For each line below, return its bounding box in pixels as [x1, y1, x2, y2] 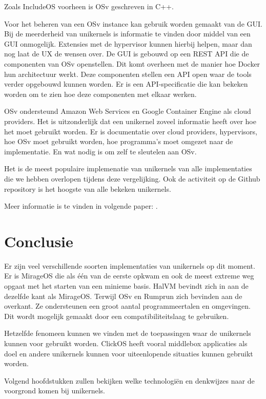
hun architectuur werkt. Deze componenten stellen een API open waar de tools [4, 68, 252, 79]
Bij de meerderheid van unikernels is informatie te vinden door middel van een [4, 28, 251, 39]
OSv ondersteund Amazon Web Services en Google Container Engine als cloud [4, 106, 251, 116]
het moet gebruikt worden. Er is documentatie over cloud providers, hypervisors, [4, 126, 257, 136]
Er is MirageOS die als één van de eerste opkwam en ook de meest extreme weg [4, 270, 254, 281]
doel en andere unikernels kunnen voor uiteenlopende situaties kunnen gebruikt [4, 348, 253, 358]
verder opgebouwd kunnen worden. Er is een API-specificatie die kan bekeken [4, 78, 248, 89]
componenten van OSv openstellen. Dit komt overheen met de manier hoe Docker [4, 58, 260, 69]
